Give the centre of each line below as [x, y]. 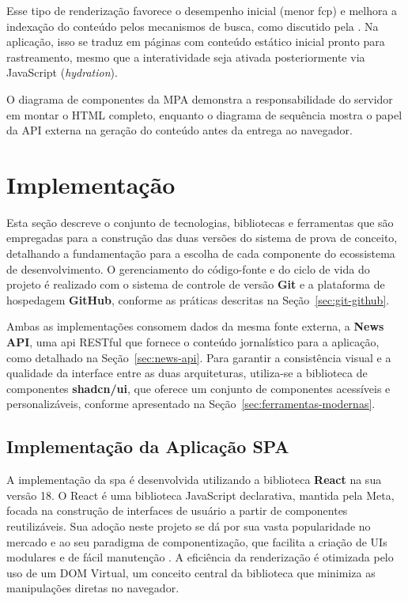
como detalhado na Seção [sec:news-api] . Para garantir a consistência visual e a [199, 357]
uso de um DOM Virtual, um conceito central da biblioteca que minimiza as [191, 572]
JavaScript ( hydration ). [62, 72]
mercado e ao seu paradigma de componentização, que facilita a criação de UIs [197, 541]
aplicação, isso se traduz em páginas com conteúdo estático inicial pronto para [196, 42]
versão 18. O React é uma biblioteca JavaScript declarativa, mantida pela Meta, [200, 495]
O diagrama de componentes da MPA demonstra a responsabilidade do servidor [200, 98]
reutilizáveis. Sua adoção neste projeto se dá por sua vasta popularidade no [189, 525]
